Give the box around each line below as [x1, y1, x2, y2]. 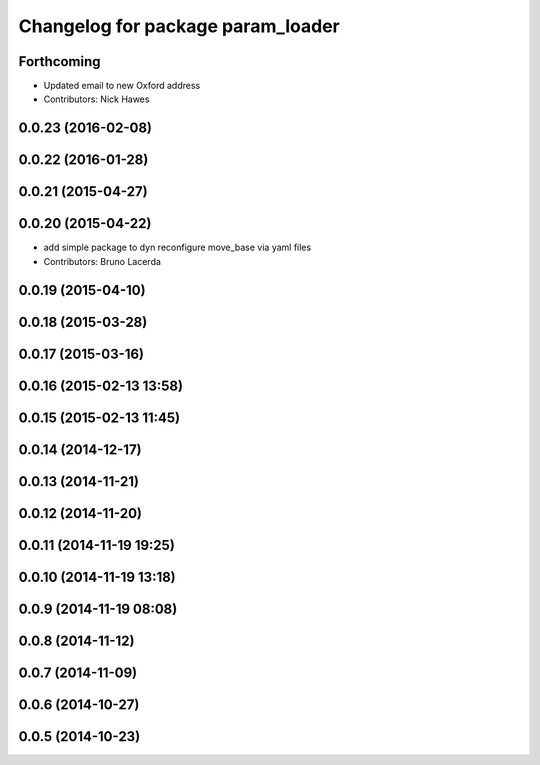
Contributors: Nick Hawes [43, 93, 150, 105]
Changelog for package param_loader [18, 15, 340, 37]
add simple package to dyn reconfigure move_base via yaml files [43, 241, 312, 254]
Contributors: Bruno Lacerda [43, 255, 162, 267]
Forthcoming [18, 53, 101, 70]
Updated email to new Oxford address [43, 80, 201, 92]
